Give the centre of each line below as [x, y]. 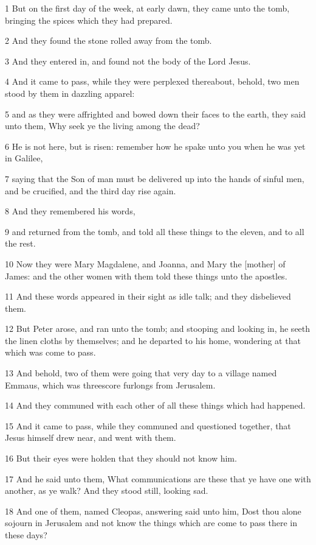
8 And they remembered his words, [70, 211]
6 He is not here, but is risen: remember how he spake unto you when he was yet [155, 146]
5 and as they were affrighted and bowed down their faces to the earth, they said [156, 114]
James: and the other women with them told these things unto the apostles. [146, 276]
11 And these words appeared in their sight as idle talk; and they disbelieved [148, 296]
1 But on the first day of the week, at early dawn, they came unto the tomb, [147, 8]
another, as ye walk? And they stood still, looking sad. [107, 490]
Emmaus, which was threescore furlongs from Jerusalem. [110, 385]
